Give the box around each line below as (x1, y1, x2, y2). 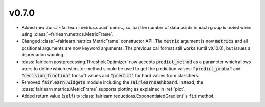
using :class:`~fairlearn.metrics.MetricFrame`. (21, 31, 114, 37)
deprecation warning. (21, 52, 65, 58)
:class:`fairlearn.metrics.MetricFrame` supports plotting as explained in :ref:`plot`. (21, 86, 186, 92)
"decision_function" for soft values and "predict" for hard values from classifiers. (21, 73, 200, 79)
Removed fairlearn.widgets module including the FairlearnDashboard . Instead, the (21, 79, 204, 85)
